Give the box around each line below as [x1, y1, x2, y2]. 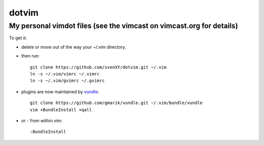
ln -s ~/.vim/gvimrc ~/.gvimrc [30, 78, 105, 84]
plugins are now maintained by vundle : [21, 89, 99, 94]
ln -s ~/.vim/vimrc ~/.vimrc [30, 71, 100, 76]
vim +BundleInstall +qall [30, 107, 92, 112]
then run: [21, 53, 40, 59]
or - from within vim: [21, 117, 63, 124]
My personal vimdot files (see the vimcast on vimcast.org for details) [9, 21, 238, 30]
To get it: [9, 35, 27, 41]
